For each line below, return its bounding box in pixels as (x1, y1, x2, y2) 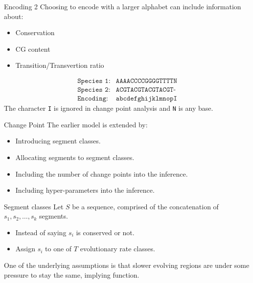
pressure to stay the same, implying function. (4, 269, 139, 280)
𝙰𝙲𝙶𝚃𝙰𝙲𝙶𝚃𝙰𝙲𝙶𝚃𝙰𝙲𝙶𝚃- (115, 86, 176, 94)
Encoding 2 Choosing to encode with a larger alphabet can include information (4, 1, 241, 11)
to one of (45, 243, 72, 254)
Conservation (15, 27, 55, 38)
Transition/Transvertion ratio (15, 60, 104, 70)
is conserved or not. (76, 227, 135, 237)
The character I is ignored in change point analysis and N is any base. (4, 103, 213, 113)
